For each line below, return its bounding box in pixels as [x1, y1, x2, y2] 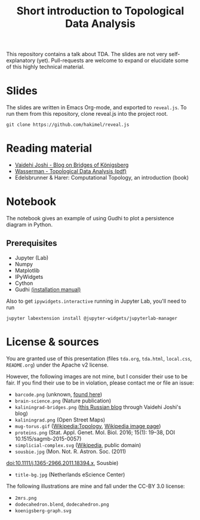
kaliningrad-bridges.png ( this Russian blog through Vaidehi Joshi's [14, 403, 181, 410]
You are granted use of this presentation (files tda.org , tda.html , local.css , [6, 355, 192, 362]
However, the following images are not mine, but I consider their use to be [6, 373, 188, 380]
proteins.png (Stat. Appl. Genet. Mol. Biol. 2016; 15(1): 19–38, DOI [14, 429, 175, 436]
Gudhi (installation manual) [14, 285, 81, 293]
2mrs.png [14, 495, 37, 501]
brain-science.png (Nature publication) [14, 397, 112, 404]
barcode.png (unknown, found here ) [14, 390, 103, 398]
